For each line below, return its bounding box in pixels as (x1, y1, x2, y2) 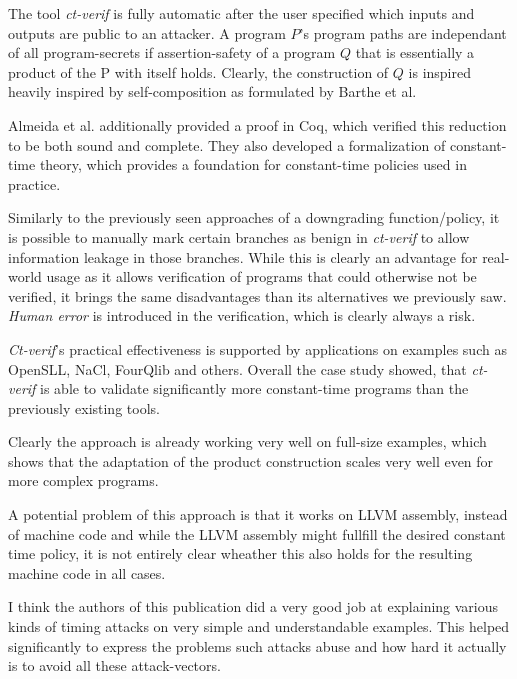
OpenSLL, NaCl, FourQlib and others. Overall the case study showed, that (8, 358, 467, 379)
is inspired (408, 61, 471, 82)
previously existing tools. (8, 397, 160, 418)
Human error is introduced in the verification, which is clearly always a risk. (8, 305, 476, 326)
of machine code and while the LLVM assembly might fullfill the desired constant (8, 523, 506, 544)
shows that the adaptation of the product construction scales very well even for (8, 450, 494, 471)
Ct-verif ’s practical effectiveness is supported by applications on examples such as (8, 338, 507, 359)
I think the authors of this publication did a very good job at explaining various (8, 596, 499, 617)
